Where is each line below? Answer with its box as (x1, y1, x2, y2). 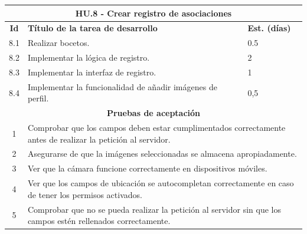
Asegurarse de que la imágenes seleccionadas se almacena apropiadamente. (27, 147, 297, 160)
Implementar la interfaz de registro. (27, 65, 156, 78)
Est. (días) (247, 22, 291, 34)
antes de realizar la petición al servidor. (27, 133, 171, 145)
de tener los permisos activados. (27, 188, 142, 200)
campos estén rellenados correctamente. (27, 215, 171, 227)
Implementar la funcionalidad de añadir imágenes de (27, 80, 217, 93)
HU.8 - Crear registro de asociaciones (75, 6, 232, 19)
